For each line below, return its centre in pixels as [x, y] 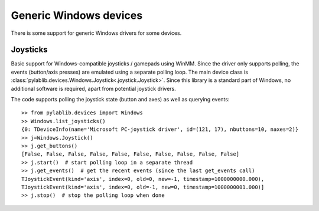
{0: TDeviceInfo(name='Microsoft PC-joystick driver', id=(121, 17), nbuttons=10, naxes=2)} [160, 129]
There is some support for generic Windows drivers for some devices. [96, 33]
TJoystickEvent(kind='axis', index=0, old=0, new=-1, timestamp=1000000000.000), [143, 179]
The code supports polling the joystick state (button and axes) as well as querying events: [120, 100]
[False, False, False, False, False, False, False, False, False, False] [131, 154]
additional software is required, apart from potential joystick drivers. [94, 88]
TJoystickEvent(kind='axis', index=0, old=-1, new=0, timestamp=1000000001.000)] [143, 187]
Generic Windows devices [77, 15]
